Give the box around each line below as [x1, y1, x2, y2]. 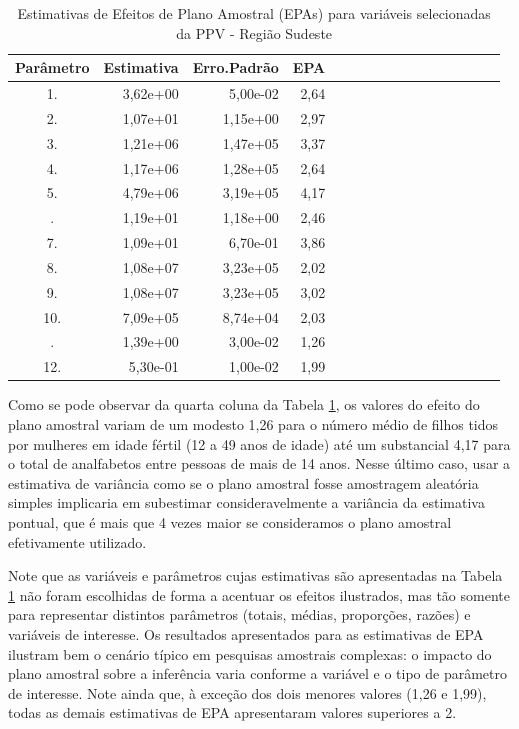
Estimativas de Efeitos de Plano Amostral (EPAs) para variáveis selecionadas [17, 3, 491, 23]
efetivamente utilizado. [8, 531, 147, 552]
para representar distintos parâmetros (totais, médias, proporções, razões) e [8, 604, 471, 625]
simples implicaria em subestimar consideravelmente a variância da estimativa [8, 492, 485, 513]
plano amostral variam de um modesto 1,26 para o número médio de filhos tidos [8, 414, 499, 434]
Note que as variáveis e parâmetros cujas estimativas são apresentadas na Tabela [8, 565, 503, 586]
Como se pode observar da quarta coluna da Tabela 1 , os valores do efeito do [8, 394, 480, 415]
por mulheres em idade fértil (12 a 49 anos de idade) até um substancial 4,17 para [8, 433, 511, 454]
